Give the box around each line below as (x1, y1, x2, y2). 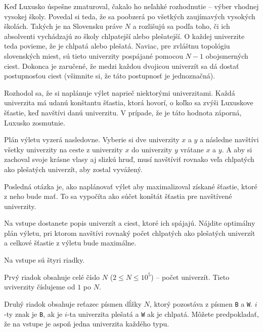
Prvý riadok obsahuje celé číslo (4, 271, 100, 282)
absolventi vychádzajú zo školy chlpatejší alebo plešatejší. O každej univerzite (4, 30, 245, 41)
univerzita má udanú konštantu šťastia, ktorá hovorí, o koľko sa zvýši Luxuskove (4, 97, 253, 108)
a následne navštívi (200, 134, 259, 145)
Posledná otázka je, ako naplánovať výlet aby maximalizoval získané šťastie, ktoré (4, 181, 257, 191)
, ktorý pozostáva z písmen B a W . (149, 298, 252, 309)
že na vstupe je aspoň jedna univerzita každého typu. (4, 318, 169, 329)
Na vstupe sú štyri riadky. (4, 255, 84, 265)
